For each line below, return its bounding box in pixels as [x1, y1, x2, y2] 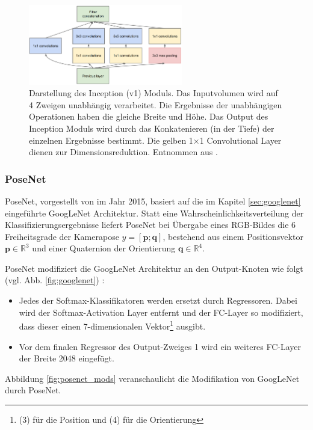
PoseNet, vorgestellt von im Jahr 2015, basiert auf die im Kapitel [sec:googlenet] [5, 194, 301, 207]
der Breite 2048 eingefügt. [19, 352, 114, 364]
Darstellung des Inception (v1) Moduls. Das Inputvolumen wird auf [29, 87, 278, 99]
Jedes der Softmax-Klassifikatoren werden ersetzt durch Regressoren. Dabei [19, 294, 297, 307]
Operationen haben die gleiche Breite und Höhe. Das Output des [29, 110, 268, 123]
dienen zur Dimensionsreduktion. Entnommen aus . [29, 146, 218, 158]
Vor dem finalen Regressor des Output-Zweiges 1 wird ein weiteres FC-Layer [19, 340, 301, 352]
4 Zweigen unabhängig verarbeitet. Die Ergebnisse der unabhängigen [29, 98, 282, 111]
